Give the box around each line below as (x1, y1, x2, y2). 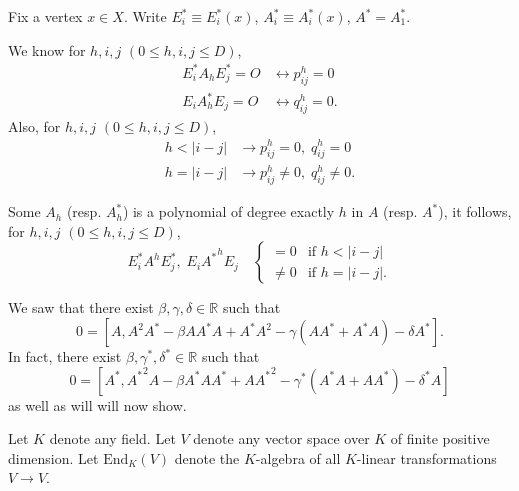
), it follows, (438, 201, 512, 222)
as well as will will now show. (8, 394, 187, 415)
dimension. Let (8, 447, 99, 468)
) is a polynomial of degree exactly (122, 201, 335, 222)
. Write (123, 6, 167, 26)
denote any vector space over (193, 428, 370, 449)
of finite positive (390, 428, 490, 449)
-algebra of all (255, 447, 341, 468)
